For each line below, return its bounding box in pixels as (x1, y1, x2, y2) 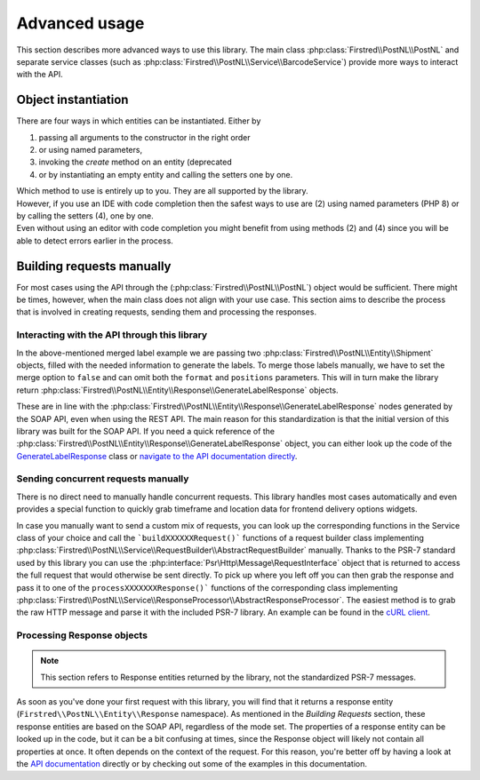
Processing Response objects (16, 629, 148, 641)
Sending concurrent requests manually (16, 473, 189, 485)
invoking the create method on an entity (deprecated (38, 156, 232, 168)
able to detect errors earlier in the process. (16, 235, 173, 246)
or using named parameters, (38, 145, 142, 155)
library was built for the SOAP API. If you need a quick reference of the (16, 426, 276, 436)
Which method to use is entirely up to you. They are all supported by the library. (16, 186, 308, 196)
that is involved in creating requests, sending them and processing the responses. (16, 306, 317, 317)
